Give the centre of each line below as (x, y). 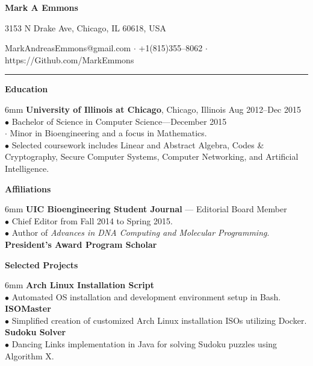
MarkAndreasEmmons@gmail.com (68, 48)
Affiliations (28, 188)
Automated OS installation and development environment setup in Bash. (146, 296)
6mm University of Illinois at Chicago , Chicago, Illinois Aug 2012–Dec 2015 (153, 109)
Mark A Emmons (42, 7)
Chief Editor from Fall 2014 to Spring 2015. (92, 220)
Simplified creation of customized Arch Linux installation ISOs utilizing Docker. (159, 320)
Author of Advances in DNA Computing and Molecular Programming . (141, 232)
